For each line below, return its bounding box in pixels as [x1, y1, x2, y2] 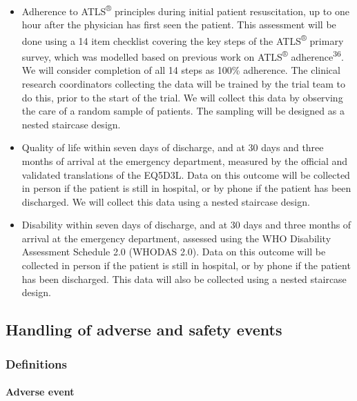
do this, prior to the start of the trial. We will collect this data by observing [21, 90, 343, 104]
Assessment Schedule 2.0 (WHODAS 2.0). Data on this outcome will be [21, 244, 326, 259]
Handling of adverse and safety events [6, 319, 282, 340]
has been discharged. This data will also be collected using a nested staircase [21, 271, 347, 286]
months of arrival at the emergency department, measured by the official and [21, 153, 348, 168]
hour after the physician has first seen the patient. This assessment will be [21, 17, 336, 32]
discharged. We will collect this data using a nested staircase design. [21, 194, 310, 208]
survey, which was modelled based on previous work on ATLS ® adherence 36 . [21, 48, 344, 63]
